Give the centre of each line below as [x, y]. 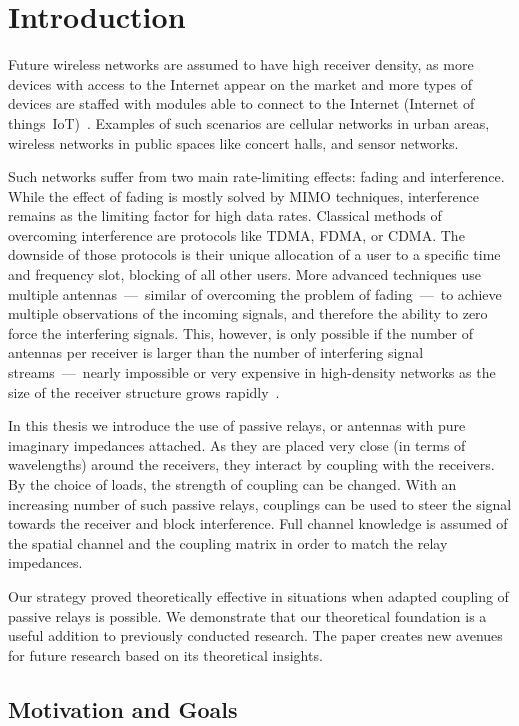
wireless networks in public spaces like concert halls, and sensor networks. [233, 142]
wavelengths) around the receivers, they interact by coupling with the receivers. [251, 464]
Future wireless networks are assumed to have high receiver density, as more [241, 64]
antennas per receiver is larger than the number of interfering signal [216, 352]
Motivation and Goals [123, 708]
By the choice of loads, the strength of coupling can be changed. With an [232, 484]
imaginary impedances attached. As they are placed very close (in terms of [237, 444]
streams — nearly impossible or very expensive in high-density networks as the [252, 372]
